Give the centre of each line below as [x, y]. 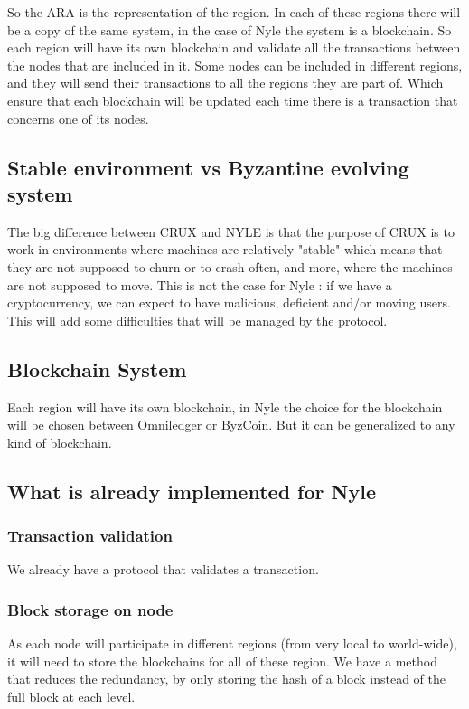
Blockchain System [97, 369]
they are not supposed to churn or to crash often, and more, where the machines [230, 266]
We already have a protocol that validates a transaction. [163, 569]
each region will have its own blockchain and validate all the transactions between [234, 47]
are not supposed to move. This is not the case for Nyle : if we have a [200, 284]
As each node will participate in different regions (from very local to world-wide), [232, 643]
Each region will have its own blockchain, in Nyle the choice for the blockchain [225, 406]
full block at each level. [71, 696]
